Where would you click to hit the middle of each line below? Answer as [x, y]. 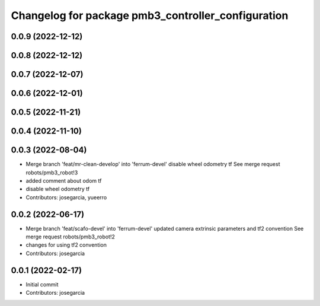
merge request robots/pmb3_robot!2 [71, 237]
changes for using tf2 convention [66, 245]
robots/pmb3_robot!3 [52, 173]
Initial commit [42, 284]
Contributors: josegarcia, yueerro [66, 197]
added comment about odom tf [64, 180]
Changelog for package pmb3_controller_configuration [150, 15]
